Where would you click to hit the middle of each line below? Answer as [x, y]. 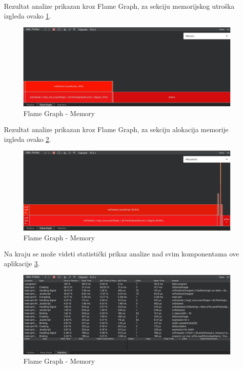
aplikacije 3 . [22, 263]
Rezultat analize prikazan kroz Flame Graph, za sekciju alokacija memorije [116, 129]
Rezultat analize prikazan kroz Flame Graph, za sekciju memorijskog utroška [119, 6]
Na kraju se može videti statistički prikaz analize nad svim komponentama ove [121, 254]
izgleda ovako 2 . [28, 139]
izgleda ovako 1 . [28, 15]
